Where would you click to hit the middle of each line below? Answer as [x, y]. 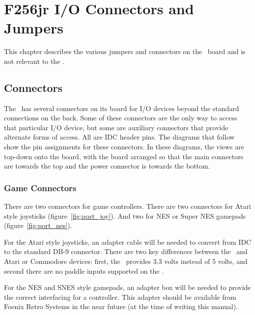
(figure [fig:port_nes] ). [38, 225]
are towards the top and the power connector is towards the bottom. [107, 166]
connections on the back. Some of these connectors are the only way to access [121, 118]
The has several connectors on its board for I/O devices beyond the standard [122, 108]
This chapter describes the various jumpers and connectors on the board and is [125, 51]
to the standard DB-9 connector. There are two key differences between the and [126, 251]
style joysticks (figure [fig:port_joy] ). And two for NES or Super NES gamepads [125, 215]
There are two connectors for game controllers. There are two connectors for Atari [127, 206]
